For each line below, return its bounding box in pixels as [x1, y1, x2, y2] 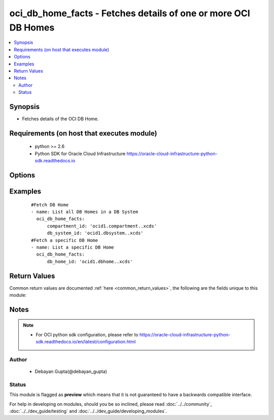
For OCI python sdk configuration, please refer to [36, 331, 139, 337]
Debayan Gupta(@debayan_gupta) [35, 368, 108, 375]
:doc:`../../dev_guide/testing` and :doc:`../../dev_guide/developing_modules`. [9, 408, 167, 414]
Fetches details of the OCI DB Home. [22, 116, 99, 122]
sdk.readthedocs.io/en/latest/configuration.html [36, 339, 136, 345]
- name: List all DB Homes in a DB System [31, 208, 139, 215]
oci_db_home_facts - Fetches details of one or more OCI [9, 8, 251, 19]
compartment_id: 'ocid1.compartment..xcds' [47, 223, 157, 229]
